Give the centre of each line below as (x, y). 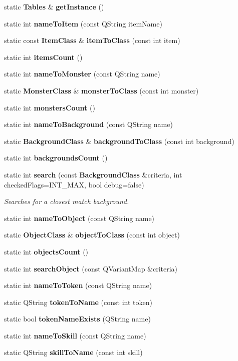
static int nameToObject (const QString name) (79, 218)
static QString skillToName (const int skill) (73, 352)
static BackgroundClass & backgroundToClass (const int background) (119, 141)
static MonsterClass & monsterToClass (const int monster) (101, 90)
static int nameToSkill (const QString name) (75, 335)
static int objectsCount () (46, 251)
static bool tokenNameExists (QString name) (77, 319)
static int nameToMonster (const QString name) (82, 74)
